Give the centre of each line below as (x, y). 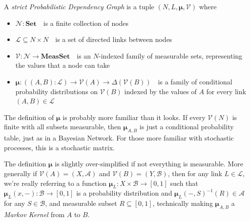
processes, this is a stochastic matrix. (59, 147)
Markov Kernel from (34, 214)
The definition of (29, 117)
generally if (21, 173)
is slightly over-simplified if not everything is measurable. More (149, 164)
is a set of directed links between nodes (114, 39)
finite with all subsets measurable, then (62, 127)
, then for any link (195, 173)
